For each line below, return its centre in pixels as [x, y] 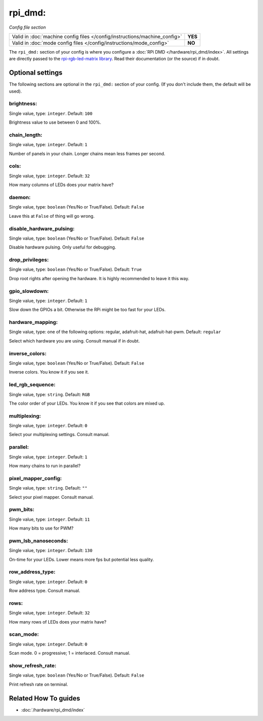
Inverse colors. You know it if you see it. [49, 372]
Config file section [28, 27]
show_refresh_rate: [33, 665]
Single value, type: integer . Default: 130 [51, 550]
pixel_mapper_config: [35, 478]
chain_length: [26, 135]
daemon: [20, 197]
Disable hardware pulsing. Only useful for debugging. [63, 247]
